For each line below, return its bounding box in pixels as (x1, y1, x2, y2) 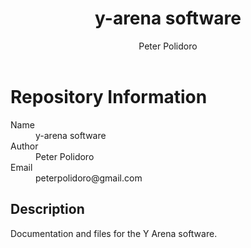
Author (10, 140, 39, 152)
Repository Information (10, 85, 208, 108)
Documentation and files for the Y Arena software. (10, 227, 218, 239)
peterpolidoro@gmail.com (35, 172, 143, 184)
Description (10, 201, 85, 218)
